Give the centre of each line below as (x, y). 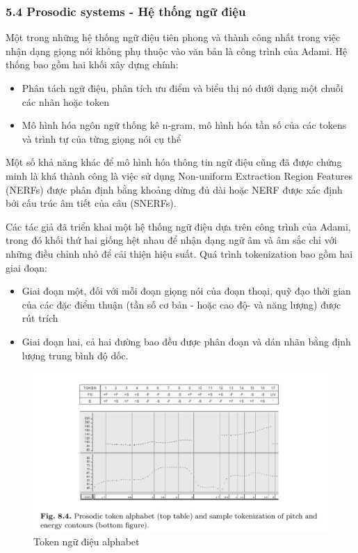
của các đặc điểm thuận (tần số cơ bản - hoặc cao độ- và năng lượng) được (181, 304)
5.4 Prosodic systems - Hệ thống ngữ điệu (126, 11)
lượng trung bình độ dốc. (75, 355)
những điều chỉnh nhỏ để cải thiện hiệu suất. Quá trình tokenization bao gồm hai (179, 253)
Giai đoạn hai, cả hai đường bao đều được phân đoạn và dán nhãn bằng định (186, 341)
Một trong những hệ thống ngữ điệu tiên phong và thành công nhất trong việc (173, 37)
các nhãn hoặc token (66, 101)
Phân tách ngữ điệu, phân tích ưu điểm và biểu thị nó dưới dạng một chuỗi (182, 88)
